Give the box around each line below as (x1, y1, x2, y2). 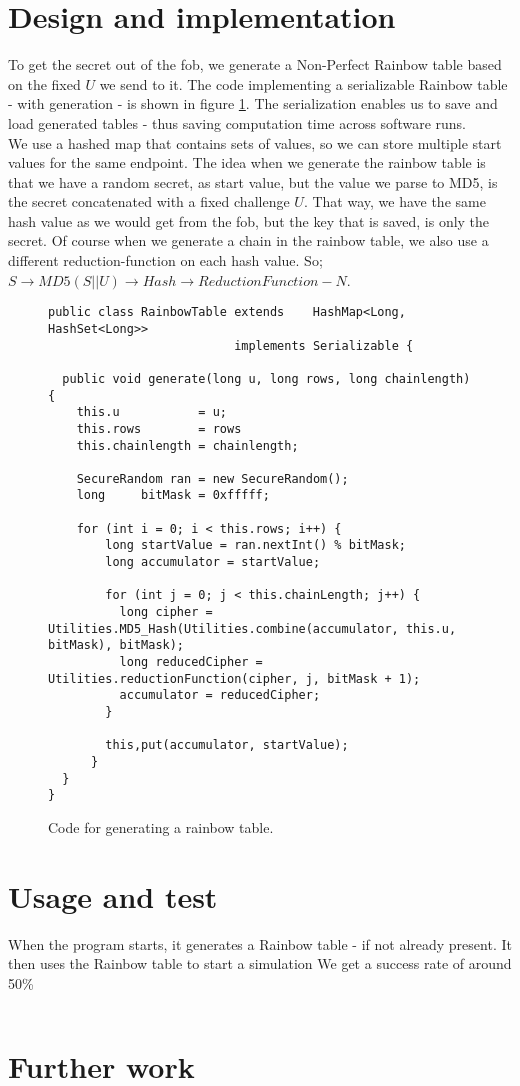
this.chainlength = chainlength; (76, 438, 299, 453)
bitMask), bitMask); (48, 638, 185, 653)
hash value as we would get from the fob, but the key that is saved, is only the (8, 210, 490, 231)
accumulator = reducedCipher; (119, 688, 321, 703)
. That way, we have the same (303, 191, 486, 212)
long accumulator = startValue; (105, 555, 321, 570)
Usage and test (8, 875, 218, 916)
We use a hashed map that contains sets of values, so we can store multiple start (8, 132, 502, 153)
